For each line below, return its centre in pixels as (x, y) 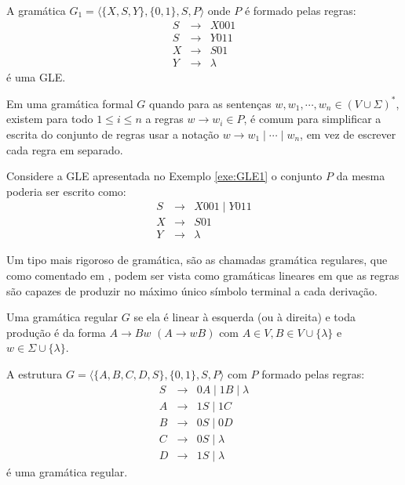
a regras (164, 119)
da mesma (361, 176)
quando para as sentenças (210, 103)
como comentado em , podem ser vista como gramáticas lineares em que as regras (203, 275)
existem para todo (50, 119)
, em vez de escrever (348, 134)
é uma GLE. (36, 76)
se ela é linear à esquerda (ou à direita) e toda (244, 317)
